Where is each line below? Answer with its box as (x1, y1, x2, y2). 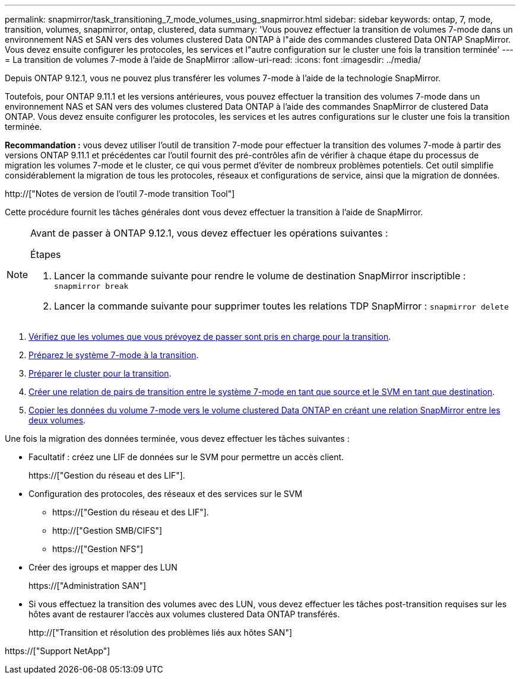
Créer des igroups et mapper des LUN (28, 562, 177, 572)
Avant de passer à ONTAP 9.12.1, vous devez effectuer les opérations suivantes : (30, 227, 388, 239)
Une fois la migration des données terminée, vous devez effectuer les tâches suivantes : (5, 433, 350, 444)
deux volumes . (28, 415, 86, 425)
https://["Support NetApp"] (5, 646, 110, 656)
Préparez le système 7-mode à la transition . (28, 350, 199, 360)
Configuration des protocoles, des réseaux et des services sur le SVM (28, 489, 303, 499)
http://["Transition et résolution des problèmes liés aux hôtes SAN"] (28, 627, 293, 637)
